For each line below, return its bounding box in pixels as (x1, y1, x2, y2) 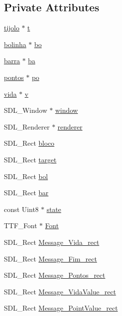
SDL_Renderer (4, 121, 50, 132)
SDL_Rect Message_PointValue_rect (4, 303, 118, 313)
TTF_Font (4, 220, 37, 231)
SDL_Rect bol (4, 171, 48, 181)
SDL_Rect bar (4, 187, 49, 198)
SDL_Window (4, 105, 48, 115)
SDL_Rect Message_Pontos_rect (4, 270, 105, 280)
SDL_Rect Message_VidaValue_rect (4, 286, 116, 296)
